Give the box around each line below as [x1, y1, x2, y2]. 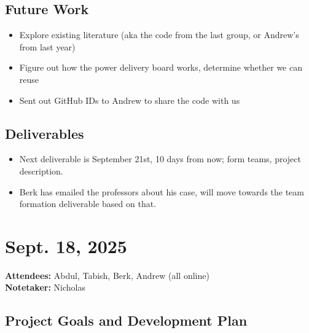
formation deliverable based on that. [19, 197, 157, 210]
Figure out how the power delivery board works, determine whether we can [19, 61, 302, 74]
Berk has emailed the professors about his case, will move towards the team [19, 185, 304, 198]
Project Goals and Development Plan [5, 311, 248, 330]
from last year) [19, 40, 76, 53]
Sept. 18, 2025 [5, 233, 127, 258]
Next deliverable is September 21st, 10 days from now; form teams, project [19, 152, 301, 165]
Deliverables [5, 123, 84, 143]
